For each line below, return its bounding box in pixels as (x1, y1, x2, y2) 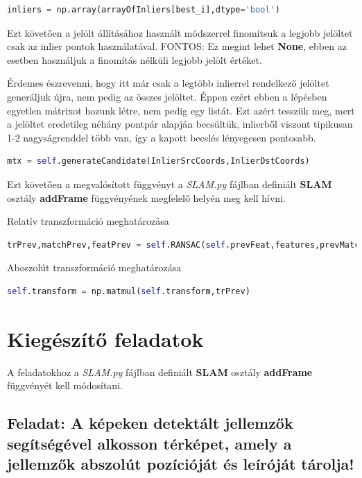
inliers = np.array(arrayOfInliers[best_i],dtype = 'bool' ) (7, 5, 280, 15)
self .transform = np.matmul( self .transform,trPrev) (7, 286, 250, 296)
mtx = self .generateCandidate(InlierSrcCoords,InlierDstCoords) (7, 156, 310, 167)
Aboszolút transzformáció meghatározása (7, 260, 182, 275)
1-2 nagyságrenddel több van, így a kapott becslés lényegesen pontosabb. (7, 130, 316, 144)
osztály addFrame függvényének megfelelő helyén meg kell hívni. (7, 190, 286, 205)
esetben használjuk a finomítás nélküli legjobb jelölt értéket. (7, 52, 262, 67)
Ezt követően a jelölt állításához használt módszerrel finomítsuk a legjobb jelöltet (7, 25, 353, 40)
